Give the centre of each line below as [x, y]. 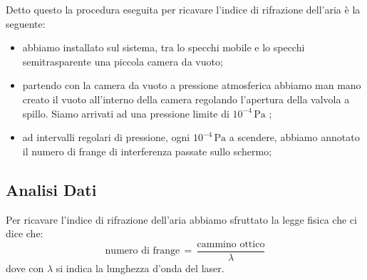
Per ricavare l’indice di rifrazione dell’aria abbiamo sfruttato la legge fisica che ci [181, 219]
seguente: [26, 23]
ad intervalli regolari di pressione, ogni [106, 137]
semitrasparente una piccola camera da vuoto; [123, 61]
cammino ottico [231, 244]
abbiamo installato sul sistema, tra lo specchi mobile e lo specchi [164, 47]
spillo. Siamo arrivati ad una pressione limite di [126, 113]
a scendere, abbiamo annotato [294, 137]
